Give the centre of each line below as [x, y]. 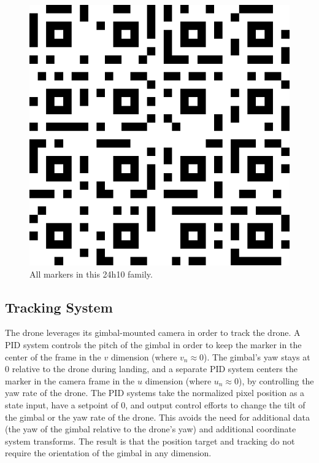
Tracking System [59, 307]
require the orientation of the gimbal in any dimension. [108, 453]
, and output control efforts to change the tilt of [215, 404]
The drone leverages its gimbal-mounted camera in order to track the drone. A [153, 333]
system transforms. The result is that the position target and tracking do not [150, 441]
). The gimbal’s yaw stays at [257, 356]
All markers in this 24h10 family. [91, 274]
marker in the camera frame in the [70, 380]
